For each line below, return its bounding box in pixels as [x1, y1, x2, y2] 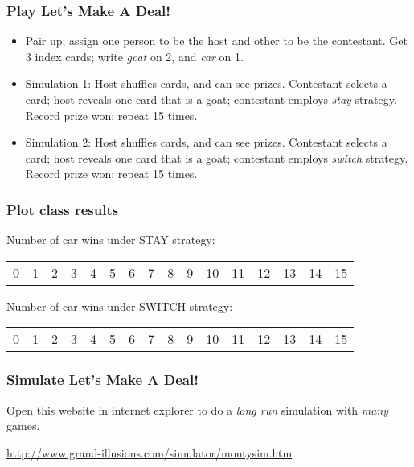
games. [6, 417, 40, 434]
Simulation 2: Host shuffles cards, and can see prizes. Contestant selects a [25, 134, 387, 151]
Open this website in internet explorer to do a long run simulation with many [6, 401, 389, 418]
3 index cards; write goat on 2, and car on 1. [25, 48, 244, 64]
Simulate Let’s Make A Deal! [6, 370, 199, 390]
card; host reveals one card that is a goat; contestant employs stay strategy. [25, 91, 397, 107]
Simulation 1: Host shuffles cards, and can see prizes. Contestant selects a [25, 75, 387, 92]
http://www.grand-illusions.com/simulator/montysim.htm [6, 444, 293, 461]
